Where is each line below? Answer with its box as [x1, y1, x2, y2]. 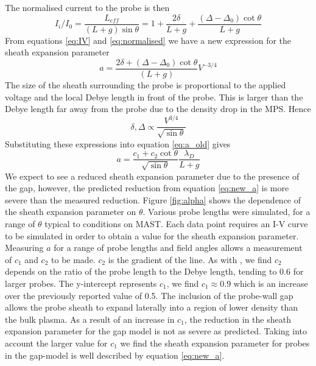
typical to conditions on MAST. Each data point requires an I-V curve [44, 217, 308, 230]
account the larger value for [5, 337, 108, 349]
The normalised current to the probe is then [5, 1, 170, 13]
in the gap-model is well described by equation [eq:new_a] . [5, 348, 225, 361]
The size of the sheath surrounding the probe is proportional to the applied [5, 78, 286, 91]
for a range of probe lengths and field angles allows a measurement [54, 241, 303, 254]
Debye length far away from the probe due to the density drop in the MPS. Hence [5, 102, 311, 115]
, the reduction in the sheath [184, 312, 291, 325]
